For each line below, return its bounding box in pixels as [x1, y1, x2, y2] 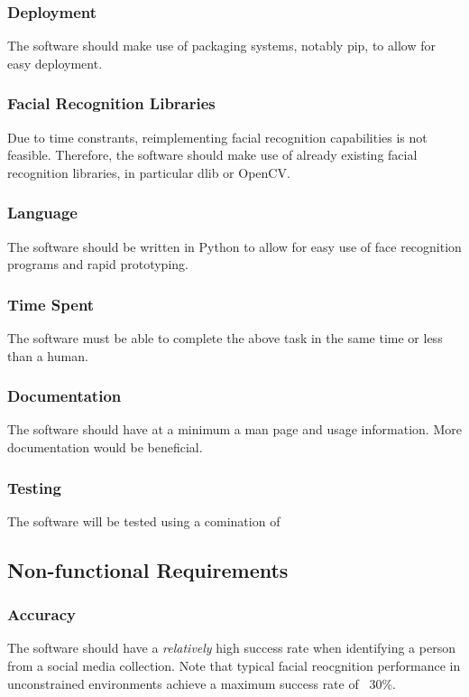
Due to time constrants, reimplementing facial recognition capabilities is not [7, 127, 428, 146]
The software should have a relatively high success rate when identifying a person [7, 638, 455, 657]
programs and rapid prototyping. [7, 255, 189, 274]
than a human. [7, 346, 88, 365]
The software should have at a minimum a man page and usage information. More [7, 420, 462, 439]
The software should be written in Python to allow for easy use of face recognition [7, 237, 462, 256]
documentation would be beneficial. [7, 438, 203, 457]
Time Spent [7, 293, 95, 315]
